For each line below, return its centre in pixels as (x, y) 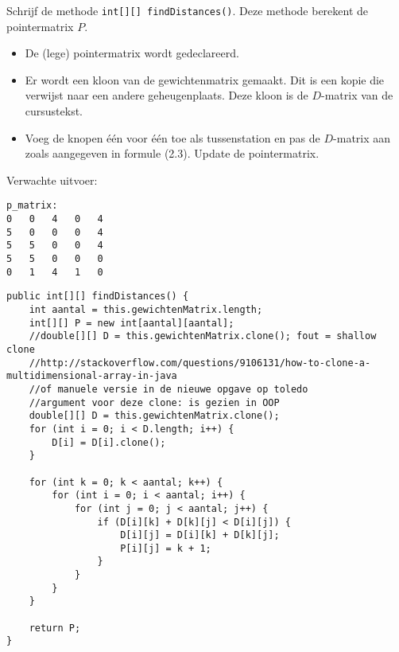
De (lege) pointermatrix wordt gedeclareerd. (132, 53)
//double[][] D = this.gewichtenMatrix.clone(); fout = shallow (203, 336)
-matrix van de (357, 95)
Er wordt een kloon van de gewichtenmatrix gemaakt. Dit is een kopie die (205, 79)
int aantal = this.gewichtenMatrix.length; (146, 310)
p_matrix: (32, 206)
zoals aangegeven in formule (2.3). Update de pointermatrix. (172, 153)
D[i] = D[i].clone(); (109, 442)
